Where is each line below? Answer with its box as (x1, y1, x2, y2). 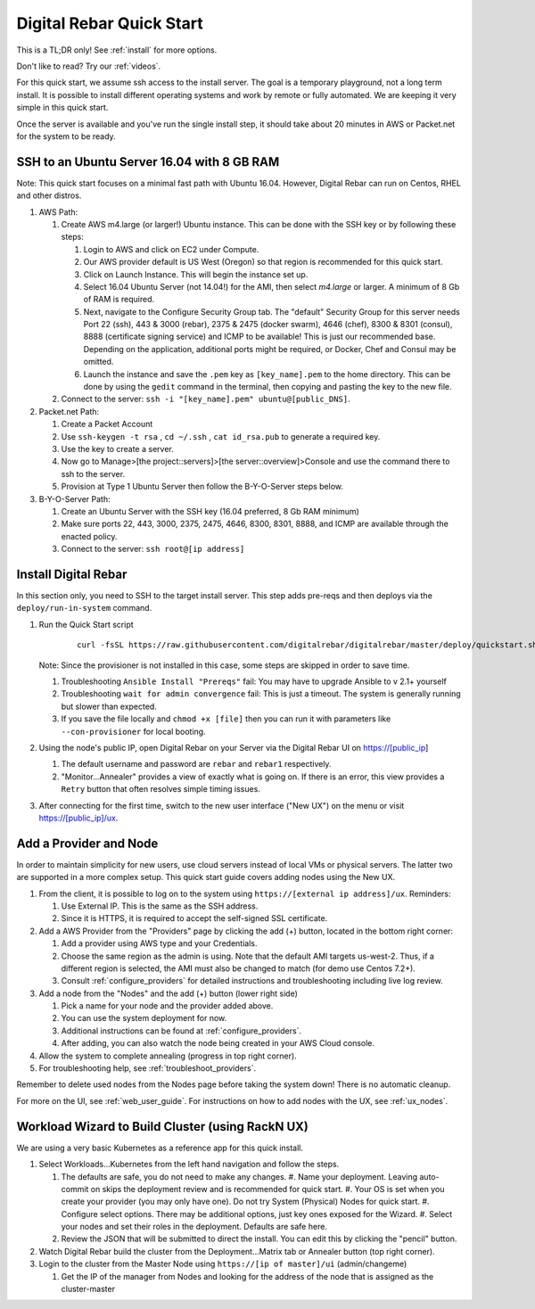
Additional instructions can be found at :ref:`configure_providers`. (61, 1025, 302, 1036)
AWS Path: (38, 206, 78, 218)
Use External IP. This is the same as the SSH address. (61, 901, 259, 911)
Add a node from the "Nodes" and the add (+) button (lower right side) (38, 988, 298, 999)
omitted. (83, 357, 114, 367)
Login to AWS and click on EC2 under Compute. (83, 243, 259, 254)
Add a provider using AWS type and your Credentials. (61, 938, 258, 949)
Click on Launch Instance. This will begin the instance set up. (83, 268, 309, 280)
